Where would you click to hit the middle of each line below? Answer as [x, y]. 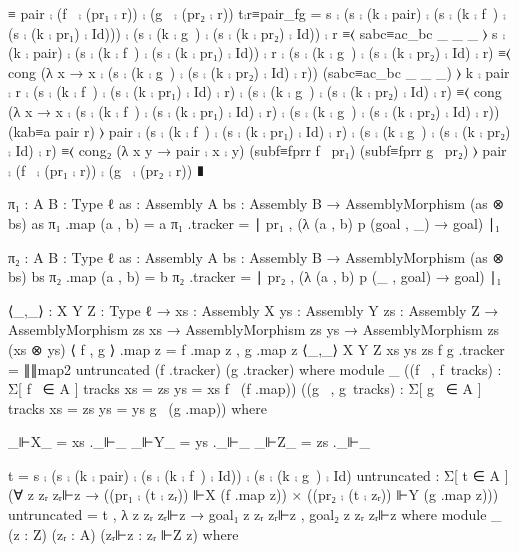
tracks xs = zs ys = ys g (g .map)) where [138, 407]
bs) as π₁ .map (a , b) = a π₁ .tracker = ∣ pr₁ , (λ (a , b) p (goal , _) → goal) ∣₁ [254, 222]
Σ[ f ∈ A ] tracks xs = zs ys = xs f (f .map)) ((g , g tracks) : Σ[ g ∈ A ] [245, 388]
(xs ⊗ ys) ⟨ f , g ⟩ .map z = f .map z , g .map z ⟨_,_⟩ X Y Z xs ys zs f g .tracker [256, 348]
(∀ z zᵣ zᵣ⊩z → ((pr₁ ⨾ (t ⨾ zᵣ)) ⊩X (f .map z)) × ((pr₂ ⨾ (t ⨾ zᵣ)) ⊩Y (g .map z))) [253, 494]
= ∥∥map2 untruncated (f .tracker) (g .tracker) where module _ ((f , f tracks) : [255, 368]
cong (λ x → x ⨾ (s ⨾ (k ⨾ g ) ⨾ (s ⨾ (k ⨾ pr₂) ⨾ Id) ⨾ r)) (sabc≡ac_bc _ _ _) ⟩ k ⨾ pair [259, 71]
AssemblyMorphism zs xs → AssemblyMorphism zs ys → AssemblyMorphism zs [254, 329]
